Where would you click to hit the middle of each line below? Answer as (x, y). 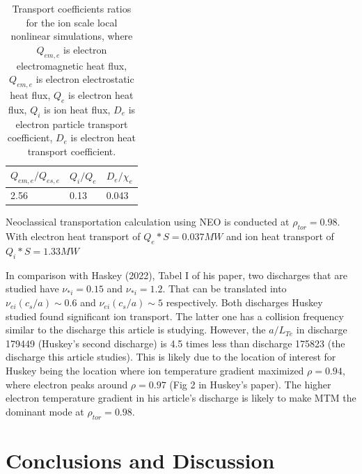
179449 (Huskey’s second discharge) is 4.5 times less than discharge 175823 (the (175, 343)
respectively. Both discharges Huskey (244, 302)
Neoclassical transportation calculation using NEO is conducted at (148, 222)
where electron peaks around (67, 384)
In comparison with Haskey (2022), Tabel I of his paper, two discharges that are (176, 275)
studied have (32, 289)
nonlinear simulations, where (72, 36)
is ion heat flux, (77, 109)
